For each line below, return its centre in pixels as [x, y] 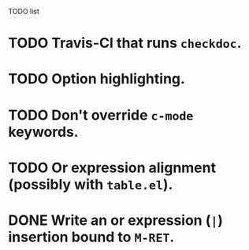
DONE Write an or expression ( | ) [115, 220]
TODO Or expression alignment [112, 167]
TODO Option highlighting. [97, 79]
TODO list [24, 11]
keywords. [43, 132]
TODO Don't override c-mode [101, 115]
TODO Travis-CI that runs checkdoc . [125, 43]
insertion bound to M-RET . [91, 237]
